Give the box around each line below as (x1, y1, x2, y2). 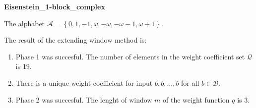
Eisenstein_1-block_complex (4, 1, 105, 11)
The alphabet (4, 18, 45, 28)
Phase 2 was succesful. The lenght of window (15, 94, 152, 105)
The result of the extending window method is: (4, 35, 147, 45)
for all (181, 77, 199, 88)
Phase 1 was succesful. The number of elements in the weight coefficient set (15, 51, 245, 61)
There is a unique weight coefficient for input (15, 77, 153, 88)
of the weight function (163, 94, 230, 105)
